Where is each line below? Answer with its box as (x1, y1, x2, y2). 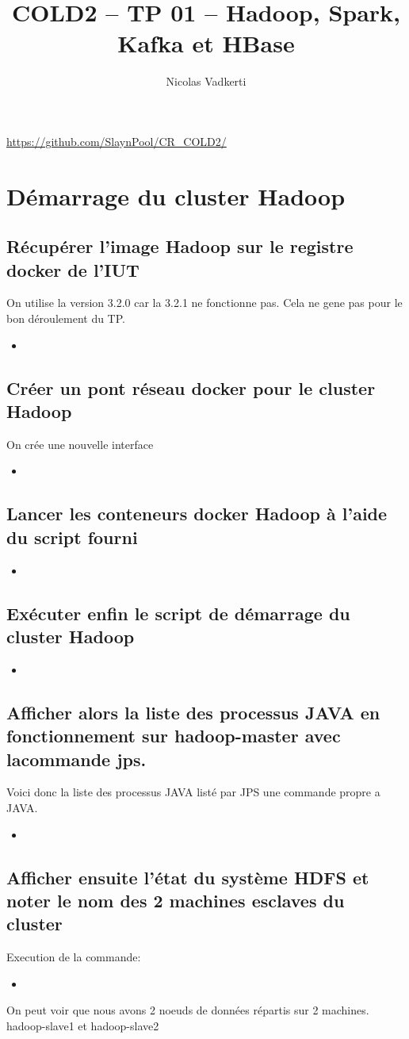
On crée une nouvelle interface (6, 435, 154, 452)
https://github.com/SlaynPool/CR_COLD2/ (6, 132, 227, 149)
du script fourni (6, 524, 138, 549)
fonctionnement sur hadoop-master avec (6, 723, 341, 748)
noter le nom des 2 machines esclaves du (6, 888, 345, 912)
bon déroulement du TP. (6, 310, 125, 327)
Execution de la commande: (6, 949, 141, 965)
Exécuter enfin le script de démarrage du (6, 600, 350, 625)
